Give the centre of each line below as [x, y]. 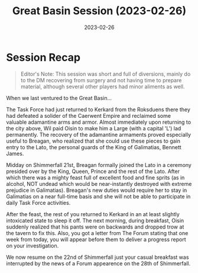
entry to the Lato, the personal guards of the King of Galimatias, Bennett [94, 147]
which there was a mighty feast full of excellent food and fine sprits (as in [95, 177]
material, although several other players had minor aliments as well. [103, 86]
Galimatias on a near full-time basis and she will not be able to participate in [98, 196]
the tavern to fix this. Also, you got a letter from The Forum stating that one [97, 233]
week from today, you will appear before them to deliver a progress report [96, 239]
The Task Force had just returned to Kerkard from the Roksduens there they [98, 109]
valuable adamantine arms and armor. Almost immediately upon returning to [98, 122]
